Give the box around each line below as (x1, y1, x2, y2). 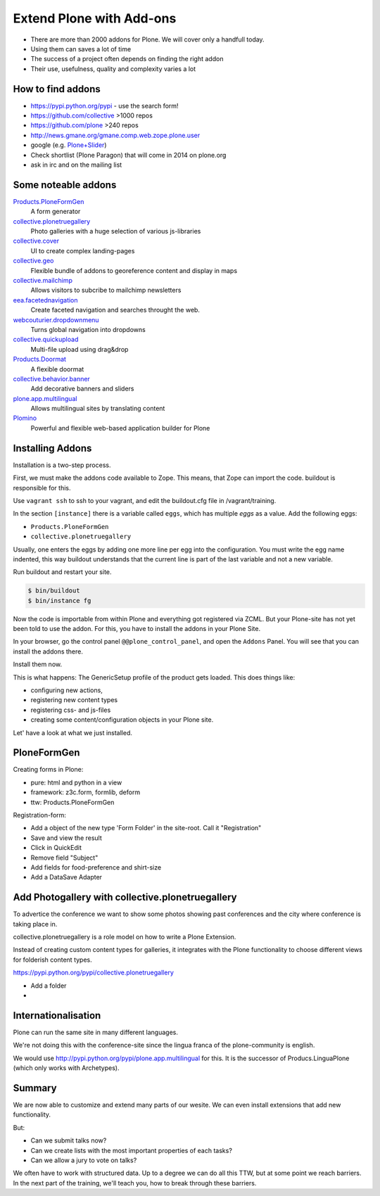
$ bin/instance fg (27, 597, 91, 604)
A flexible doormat (30, 364, 84, 373)
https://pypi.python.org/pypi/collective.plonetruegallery (13, 968, 174, 977)
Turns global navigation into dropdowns (30, 325, 146, 333)
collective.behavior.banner (13, 374, 91, 383)
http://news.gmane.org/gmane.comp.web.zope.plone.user (30, 131, 201, 139)
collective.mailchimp (13, 276, 73, 284)
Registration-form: (13, 811, 67, 820)
